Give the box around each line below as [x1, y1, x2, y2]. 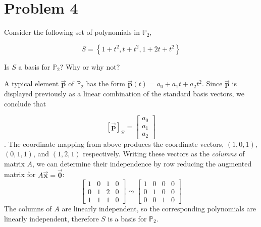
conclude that [4, 98, 46, 108]
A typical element [4, 78, 59, 89]
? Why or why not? [60, 61, 120, 72]
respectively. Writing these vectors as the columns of [83, 148, 245, 159]
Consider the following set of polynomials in [4, 27, 140, 37]
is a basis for [108, 213, 147, 223]
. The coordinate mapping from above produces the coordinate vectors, [4, 138, 224, 149]
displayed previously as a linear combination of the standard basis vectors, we [4, 88, 244, 98]
